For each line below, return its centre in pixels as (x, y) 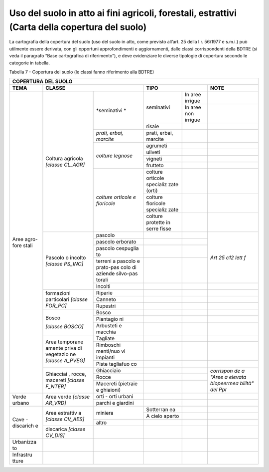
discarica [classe (66, 429)
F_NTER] (56, 387)
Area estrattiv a (64, 413)
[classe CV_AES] (65, 419)
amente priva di (64, 348)
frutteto (155, 166)
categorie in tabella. (29, 63)
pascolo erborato (116, 242)
